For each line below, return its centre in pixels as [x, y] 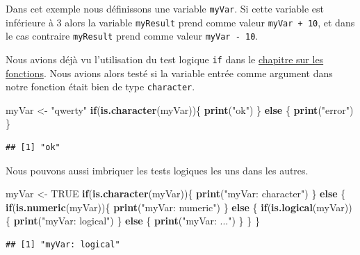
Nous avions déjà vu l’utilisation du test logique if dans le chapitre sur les [165, 59]
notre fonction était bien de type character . [100, 87]
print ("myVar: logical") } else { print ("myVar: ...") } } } [137, 221]
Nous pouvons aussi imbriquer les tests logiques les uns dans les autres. [157, 170]
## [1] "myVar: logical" [63, 245]
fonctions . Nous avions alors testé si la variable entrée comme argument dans [169, 73]
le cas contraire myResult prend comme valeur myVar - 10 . [132, 36]
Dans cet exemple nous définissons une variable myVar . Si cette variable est [165, 8]
